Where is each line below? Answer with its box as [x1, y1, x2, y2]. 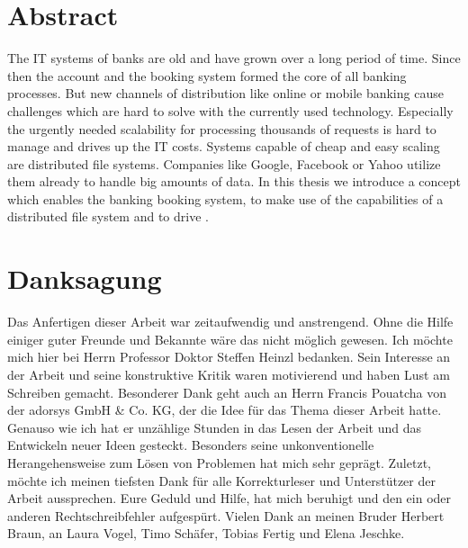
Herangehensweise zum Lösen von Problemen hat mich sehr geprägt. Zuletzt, [7, 453, 431, 472]
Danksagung [7, 260, 162, 297]
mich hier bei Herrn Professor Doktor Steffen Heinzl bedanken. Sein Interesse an [7, 347, 451, 366]
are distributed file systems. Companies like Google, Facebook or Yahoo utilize [7, 154, 441, 173]
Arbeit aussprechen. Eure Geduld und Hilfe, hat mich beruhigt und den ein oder [7, 489, 452, 508]
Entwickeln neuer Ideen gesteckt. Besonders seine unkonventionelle [7, 436, 374, 454]
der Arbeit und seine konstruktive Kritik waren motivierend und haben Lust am [7, 364, 450, 383]
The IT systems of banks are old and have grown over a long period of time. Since [7, 49, 461, 67]
